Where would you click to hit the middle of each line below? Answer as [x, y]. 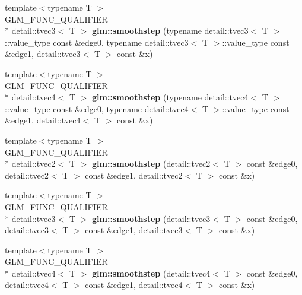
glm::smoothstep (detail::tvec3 [151, 218]
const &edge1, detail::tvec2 [134, 175]
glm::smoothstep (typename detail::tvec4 [170, 97]
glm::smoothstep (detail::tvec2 [151, 164]
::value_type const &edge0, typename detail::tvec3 [97, 42]
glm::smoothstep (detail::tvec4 [151, 273]
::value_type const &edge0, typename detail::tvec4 [97, 108]
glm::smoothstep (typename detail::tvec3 [170, 31]
